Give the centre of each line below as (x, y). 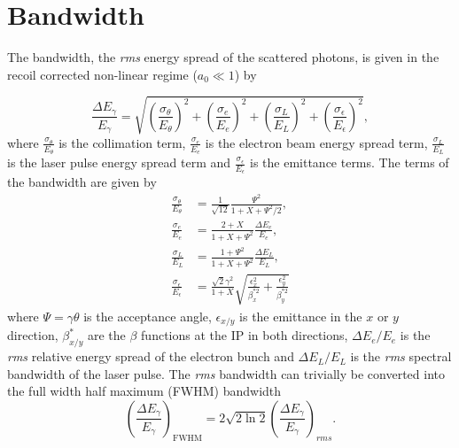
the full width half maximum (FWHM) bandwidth (144, 391)
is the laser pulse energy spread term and (119, 162)
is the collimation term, (122, 142)
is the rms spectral (401, 356)
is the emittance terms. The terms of (350, 162)
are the (106, 335)
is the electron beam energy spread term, (316, 142)
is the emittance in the (301, 316)
